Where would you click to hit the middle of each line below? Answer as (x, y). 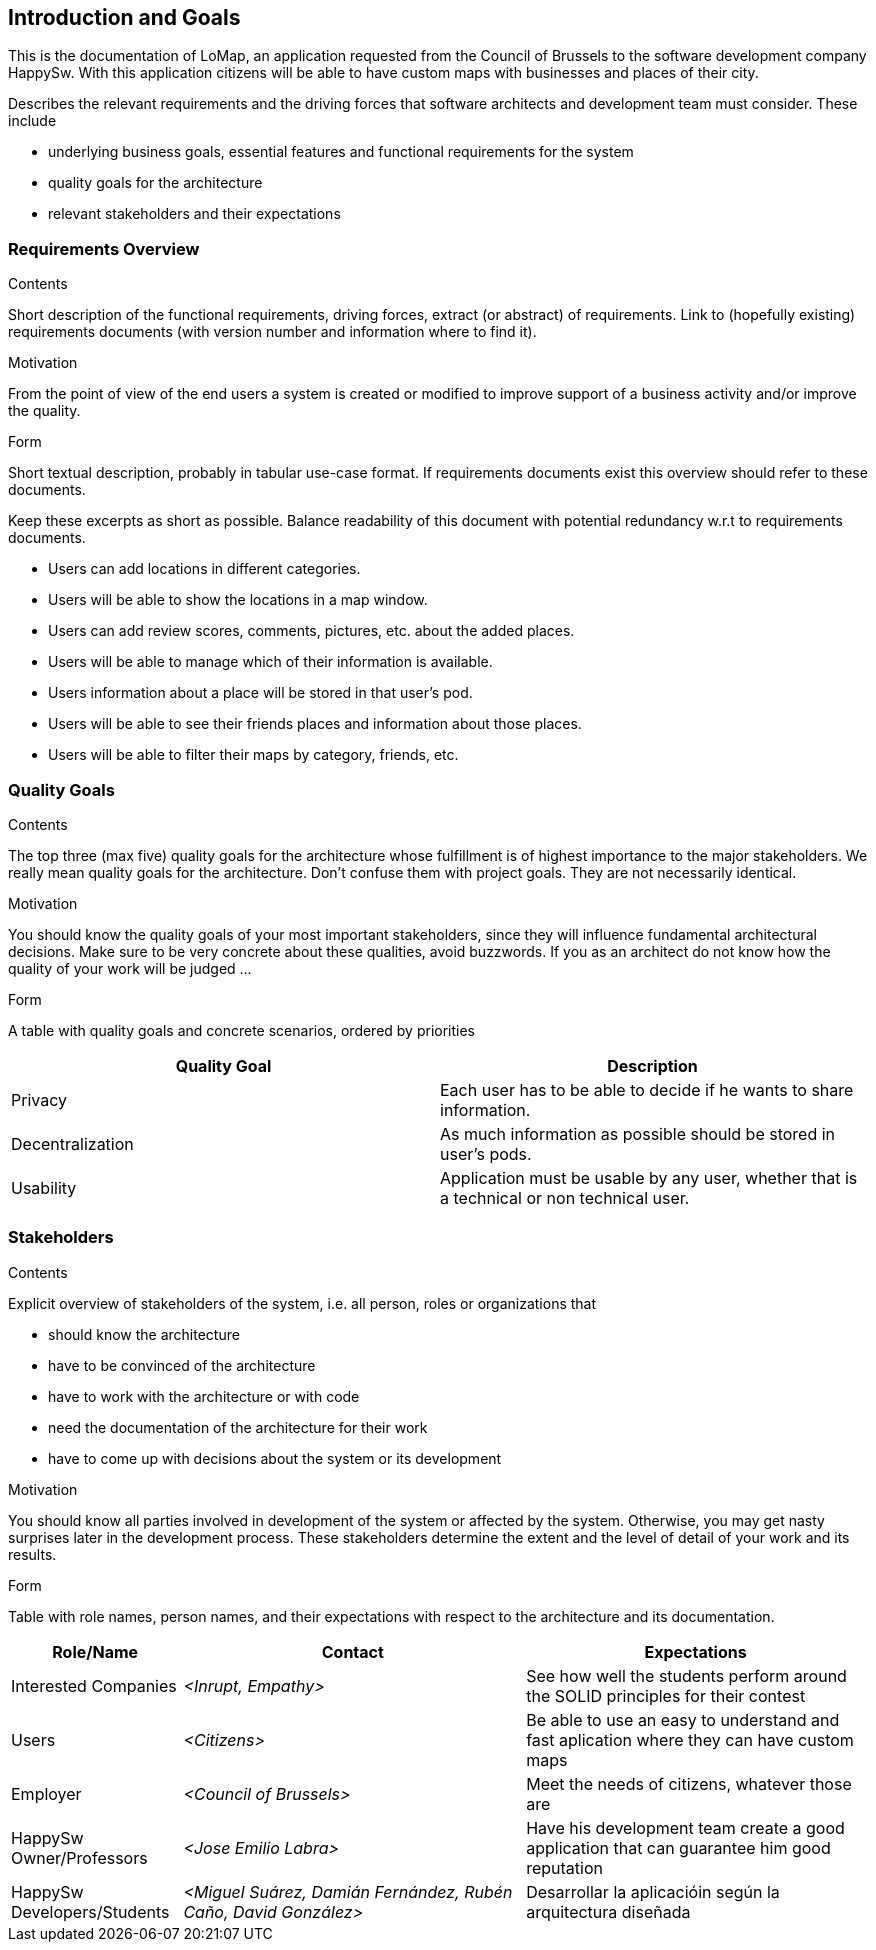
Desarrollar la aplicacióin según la (653, 1891)
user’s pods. (486, 1153)
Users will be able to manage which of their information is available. (270, 662)
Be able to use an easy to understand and (683, 1719)
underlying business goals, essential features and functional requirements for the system (341, 152)
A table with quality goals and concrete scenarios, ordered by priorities (242, 1030)
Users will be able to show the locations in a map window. (238, 600)
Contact (352, 1651)
